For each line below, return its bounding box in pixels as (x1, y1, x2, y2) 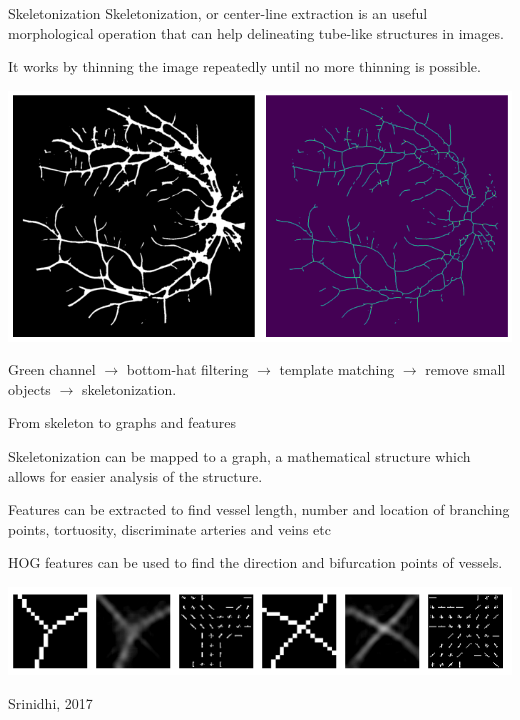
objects (8, 378, 51, 399)
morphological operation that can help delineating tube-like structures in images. (8, 22, 504, 43)
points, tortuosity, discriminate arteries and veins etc (8, 518, 331, 539)
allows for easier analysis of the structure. (8, 465, 263, 486)
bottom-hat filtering (126, 359, 249, 380)
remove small (425, 359, 506, 380)
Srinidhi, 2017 (8, 692, 93, 713)
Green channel (8, 359, 96, 380)
